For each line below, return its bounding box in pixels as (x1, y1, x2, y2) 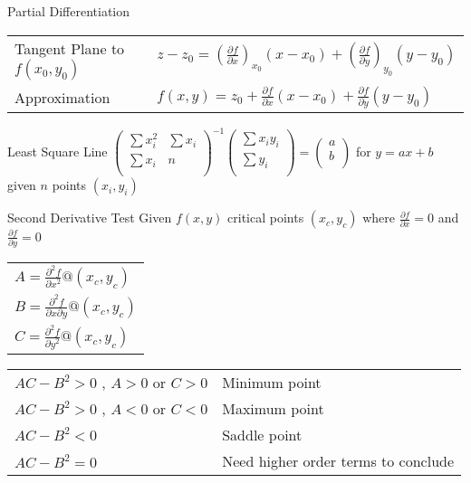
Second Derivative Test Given (7, 208, 172, 227)
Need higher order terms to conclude (222, 450, 455, 471)
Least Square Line (7, 141, 108, 160)
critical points (227, 208, 304, 227)
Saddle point (222, 423, 303, 445)
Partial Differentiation (7, 2, 130, 20)
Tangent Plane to (14, 37, 125, 59)
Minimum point (222, 371, 322, 393)
